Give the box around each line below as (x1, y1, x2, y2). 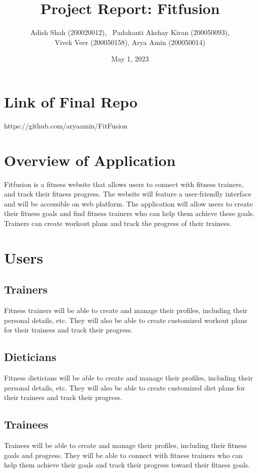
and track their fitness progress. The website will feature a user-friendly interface (4, 188, 251, 199)
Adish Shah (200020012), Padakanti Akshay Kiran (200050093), (30, 27, 230, 37)
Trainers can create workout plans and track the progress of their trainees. (4, 217, 232, 228)
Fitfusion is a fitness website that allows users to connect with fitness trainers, (4, 178, 243, 189)
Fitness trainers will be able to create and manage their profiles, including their (4, 305, 247, 315)
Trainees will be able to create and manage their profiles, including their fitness (4, 440, 247, 450)
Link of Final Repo (4, 91, 137, 111)
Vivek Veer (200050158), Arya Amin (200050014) (54, 36, 205, 47)
